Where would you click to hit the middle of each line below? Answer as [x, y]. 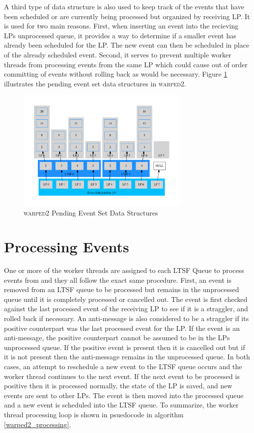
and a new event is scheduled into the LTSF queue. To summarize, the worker [121, 405]
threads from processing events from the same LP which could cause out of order [126, 64]
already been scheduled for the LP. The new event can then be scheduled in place [127, 45]
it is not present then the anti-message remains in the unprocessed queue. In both [127, 357]
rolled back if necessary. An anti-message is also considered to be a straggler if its [127, 318]
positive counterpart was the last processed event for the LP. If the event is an [122, 328]
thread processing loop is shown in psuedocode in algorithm [94, 415]
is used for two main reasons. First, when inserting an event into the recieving [121, 26]
